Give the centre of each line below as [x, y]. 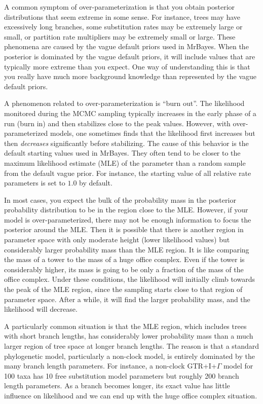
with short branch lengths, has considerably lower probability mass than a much [129, 336]
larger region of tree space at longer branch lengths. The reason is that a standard [132, 346]
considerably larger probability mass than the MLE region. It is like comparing [127, 249]
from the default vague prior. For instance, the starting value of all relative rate [128, 173]
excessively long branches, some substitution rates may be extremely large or [123, 27]
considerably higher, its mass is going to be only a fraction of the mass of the [124, 269]
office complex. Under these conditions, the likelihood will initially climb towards [129, 279]
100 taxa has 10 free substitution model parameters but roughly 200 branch [122, 375]
